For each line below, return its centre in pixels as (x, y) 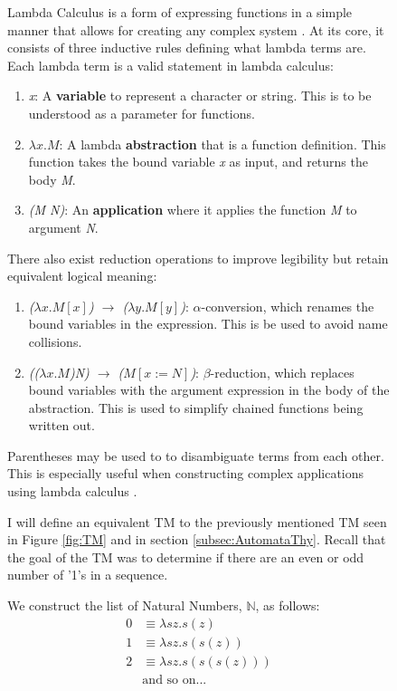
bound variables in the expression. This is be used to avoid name (208, 324)
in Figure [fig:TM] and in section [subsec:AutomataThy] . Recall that (197, 539)
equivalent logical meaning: (82, 276)
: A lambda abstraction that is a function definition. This (222, 144)
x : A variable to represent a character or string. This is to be (200, 96)
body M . (52, 179)
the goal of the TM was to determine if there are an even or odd (186, 557)
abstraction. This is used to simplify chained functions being (196, 407)
